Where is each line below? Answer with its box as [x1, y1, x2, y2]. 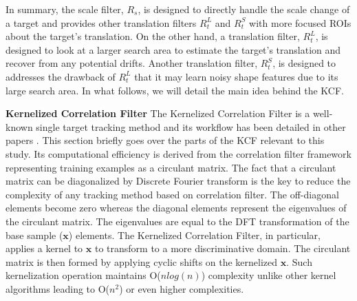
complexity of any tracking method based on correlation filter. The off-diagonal [6, 187, 339, 201]
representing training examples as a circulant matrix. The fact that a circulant [6, 160, 336, 174]
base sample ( [6, 227, 63, 242]
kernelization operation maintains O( [6, 268, 161, 282]
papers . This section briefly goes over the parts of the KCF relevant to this [6, 133, 325, 147]
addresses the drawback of [6, 69, 116, 83]
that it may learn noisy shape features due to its [134, 69, 338, 83]
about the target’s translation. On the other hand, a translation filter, [6, 29, 300, 43]
